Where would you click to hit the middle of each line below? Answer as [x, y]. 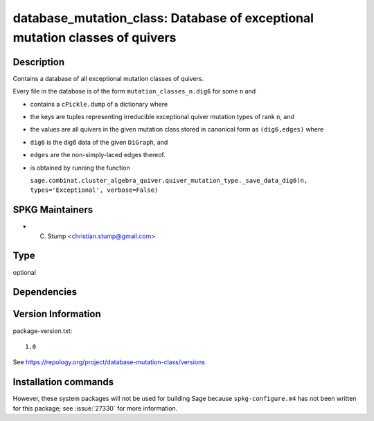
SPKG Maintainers [53, 210]
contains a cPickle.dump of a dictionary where [99, 104]
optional [24, 272]
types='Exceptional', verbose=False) [94, 190]
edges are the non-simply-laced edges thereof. [98, 155]
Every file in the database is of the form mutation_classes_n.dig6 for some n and [134, 91]
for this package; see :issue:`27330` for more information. [95, 408]
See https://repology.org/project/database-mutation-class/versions [109, 362]
